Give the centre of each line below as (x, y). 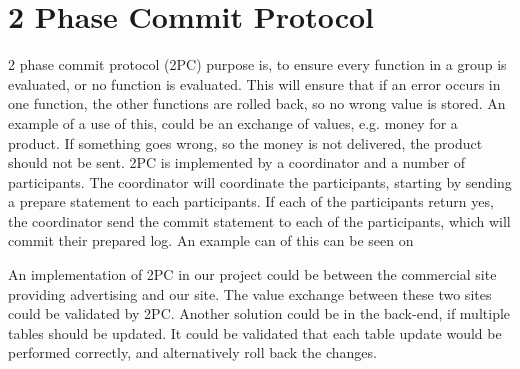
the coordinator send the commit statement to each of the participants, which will (259, 220)
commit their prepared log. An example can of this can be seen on (211, 240)
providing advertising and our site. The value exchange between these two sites (250, 293)
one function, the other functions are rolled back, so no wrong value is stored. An (257, 103)
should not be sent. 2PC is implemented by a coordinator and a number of (237, 162)
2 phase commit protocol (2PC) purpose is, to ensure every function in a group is (257, 64)
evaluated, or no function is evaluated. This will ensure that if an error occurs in (254, 83)
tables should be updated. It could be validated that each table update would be (255, 332)
